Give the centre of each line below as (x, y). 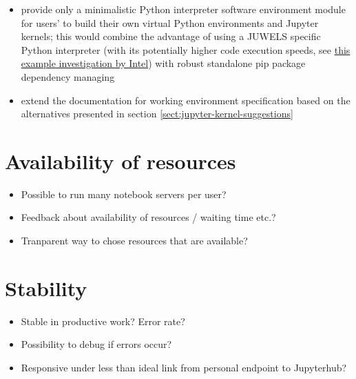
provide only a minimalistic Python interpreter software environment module (183, 9)
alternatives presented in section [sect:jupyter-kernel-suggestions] (157, 114)
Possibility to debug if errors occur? (96, 344)
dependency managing (68, 76)
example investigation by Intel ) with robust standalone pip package (163, 63)
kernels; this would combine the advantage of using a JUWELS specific (171, 36)
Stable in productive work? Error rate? (103, 321)
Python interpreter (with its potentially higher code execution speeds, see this (186, 49)
